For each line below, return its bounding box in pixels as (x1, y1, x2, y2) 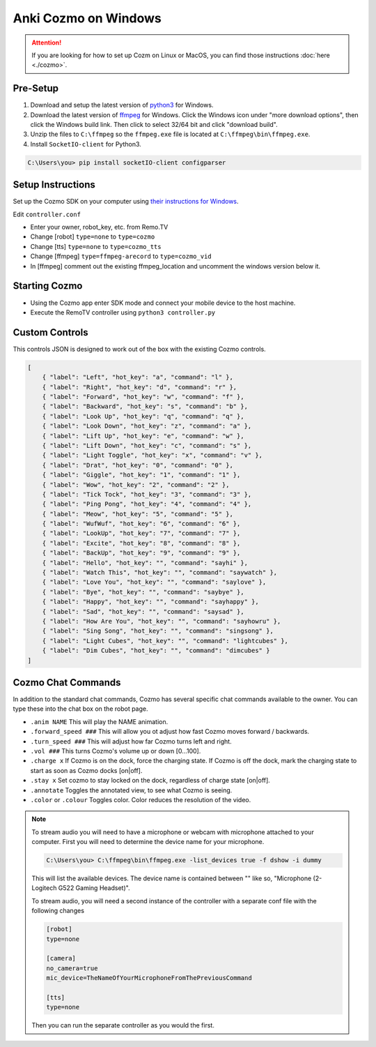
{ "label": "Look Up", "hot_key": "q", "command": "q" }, (42, 412, 244, 420)
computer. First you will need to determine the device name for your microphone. (31, 838, 265, 846)
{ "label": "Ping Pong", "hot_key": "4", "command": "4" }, (42, 500, 252, 509)
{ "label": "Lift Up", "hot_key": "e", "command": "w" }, (42, 432, 244, 439)
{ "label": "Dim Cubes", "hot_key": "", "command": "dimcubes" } (42, 647, 270, 655)
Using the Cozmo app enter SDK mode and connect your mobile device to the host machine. (30, 299, 296, 307)
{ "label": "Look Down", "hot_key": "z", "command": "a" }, (42, 422, 252, 430)
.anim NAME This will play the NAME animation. (30, 717, 169, 725)
